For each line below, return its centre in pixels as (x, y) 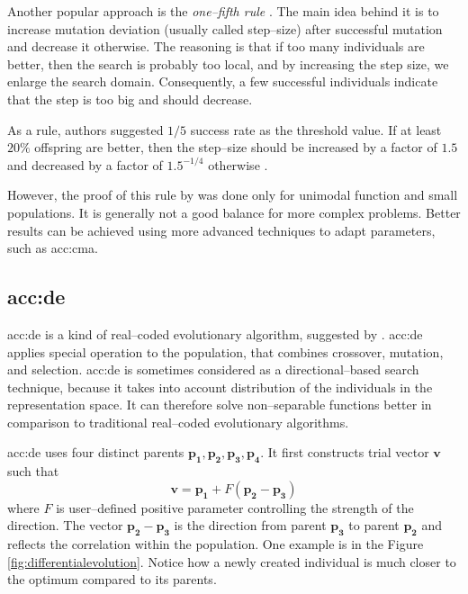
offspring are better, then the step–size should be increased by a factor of (236, 147)
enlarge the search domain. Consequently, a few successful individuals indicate (223, 81)
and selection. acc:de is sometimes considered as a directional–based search (213, 369)
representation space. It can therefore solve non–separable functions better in (220, 405)
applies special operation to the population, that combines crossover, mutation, (225, 351)
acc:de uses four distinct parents (96, 452)
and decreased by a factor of (85, 164)
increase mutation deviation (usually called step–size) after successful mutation (225, 28)
